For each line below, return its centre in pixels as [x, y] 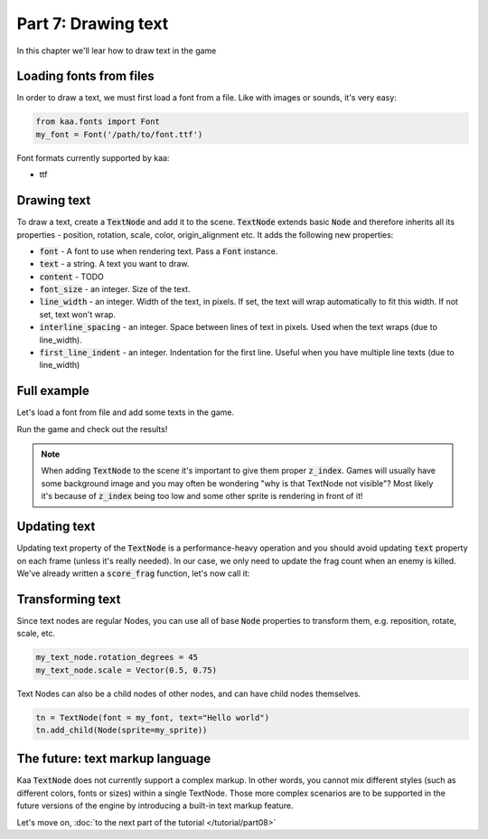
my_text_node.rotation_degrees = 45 [117, 657]
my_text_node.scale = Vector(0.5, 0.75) [126, 670]
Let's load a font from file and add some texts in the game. [126, 412]
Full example [53, 391]
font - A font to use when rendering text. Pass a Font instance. [159, 251]
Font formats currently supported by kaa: [93, 157]
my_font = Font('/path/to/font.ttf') [119, 134]
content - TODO [71, 277]
